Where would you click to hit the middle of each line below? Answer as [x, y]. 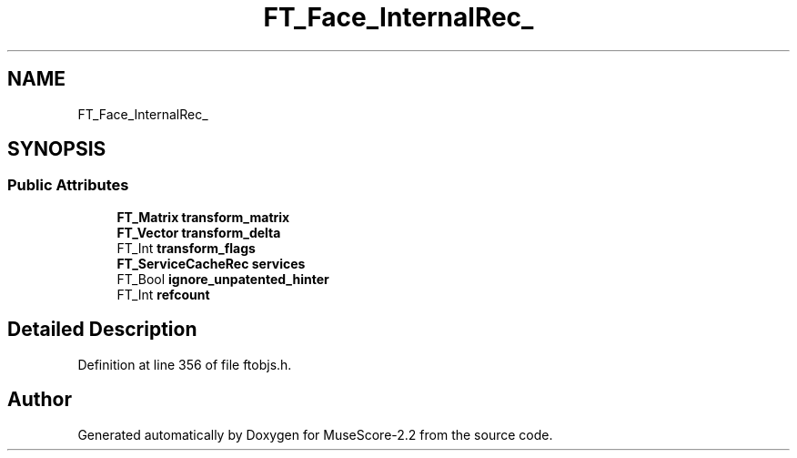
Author [40, 400]
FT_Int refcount [163, 294]
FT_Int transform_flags [186, 248]
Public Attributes [68, 185]
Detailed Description [102, 330]
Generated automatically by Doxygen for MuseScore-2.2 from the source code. [315, 434]
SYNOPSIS [57, 149]
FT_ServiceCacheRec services [211, 263]
